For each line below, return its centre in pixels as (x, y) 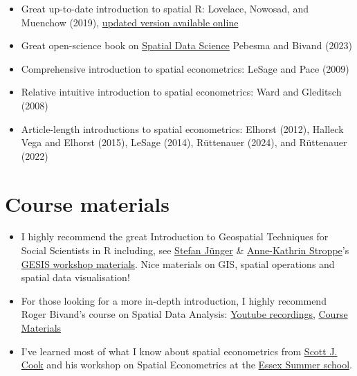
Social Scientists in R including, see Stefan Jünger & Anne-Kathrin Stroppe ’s (185, 250)
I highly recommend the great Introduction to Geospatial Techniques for (175, 236)
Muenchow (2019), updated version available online (130, 22)
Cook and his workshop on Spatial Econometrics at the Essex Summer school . (186, 365)
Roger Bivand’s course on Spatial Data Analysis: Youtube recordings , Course (184, 314)
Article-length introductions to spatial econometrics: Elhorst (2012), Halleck (182, 128)
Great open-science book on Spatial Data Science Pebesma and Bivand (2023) (186, 45)
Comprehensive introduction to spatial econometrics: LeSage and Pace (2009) (185, 68)
